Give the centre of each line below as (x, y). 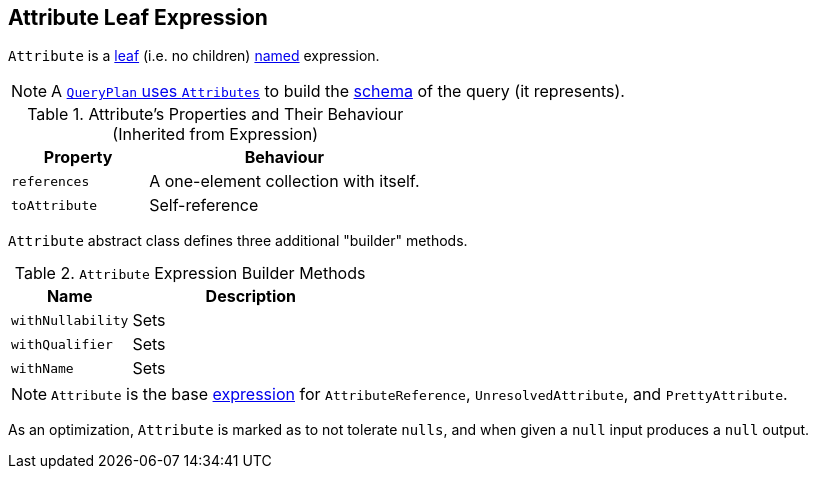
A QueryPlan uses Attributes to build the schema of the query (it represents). (338, 91)
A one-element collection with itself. (284, 181)
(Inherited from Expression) (215, 134)
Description (251, 296)
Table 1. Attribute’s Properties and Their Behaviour (215, 114)
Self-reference (204, 205)
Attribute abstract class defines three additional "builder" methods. (238, 241)
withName (42, 368)
